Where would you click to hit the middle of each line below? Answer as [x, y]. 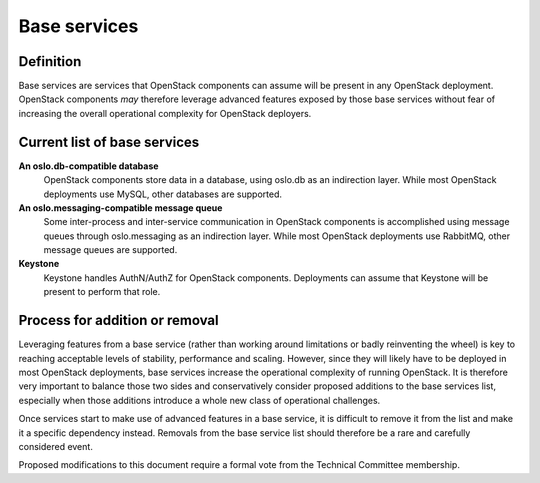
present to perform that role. [102, 292]
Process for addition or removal [118, 320]
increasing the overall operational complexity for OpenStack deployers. [165, 113]
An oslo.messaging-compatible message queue [120, 207]
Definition [50, 61]
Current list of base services [109, 141]
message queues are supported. [110, 250]
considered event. [56, 446]
